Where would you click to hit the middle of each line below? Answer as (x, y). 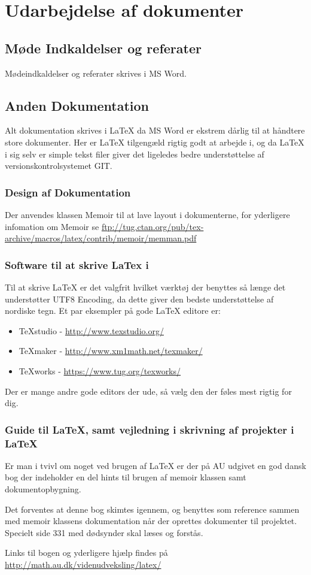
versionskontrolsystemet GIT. (59, 166)
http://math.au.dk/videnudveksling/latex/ (83, 565)
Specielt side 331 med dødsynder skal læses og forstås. (104, 532)
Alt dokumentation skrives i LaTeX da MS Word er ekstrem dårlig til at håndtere (155, 130)
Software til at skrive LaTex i (77, 264)
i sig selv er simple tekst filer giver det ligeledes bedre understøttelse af (135, 154)
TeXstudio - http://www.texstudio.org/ (91, 330)
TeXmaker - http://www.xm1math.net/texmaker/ (111, 351)
